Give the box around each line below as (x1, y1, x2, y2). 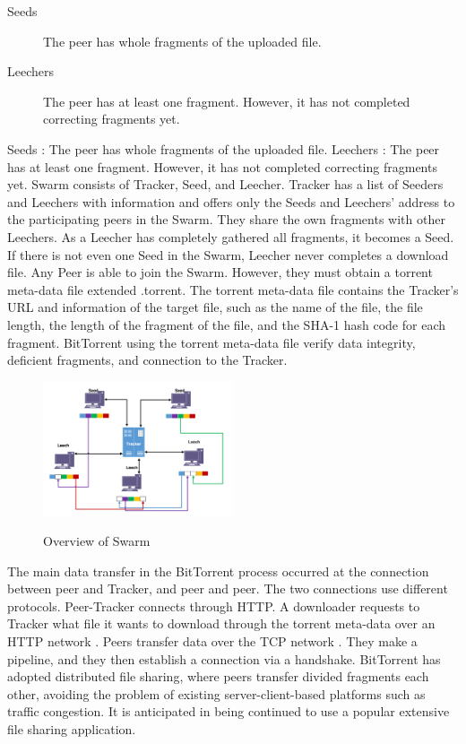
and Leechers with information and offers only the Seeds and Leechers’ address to (7, 192, 455, 211)
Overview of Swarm (43, 531, 151, 549)
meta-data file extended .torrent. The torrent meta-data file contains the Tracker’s (7, 280, 459, 298)
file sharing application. (7, 719, 136, 738)
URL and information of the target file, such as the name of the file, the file (7, 298, 423, 316)
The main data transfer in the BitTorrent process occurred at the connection (7, 561, 429, 580)
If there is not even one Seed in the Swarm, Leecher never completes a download (7, 245, 449, 264)
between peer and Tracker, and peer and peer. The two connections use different (7, 579, 448, 598)
